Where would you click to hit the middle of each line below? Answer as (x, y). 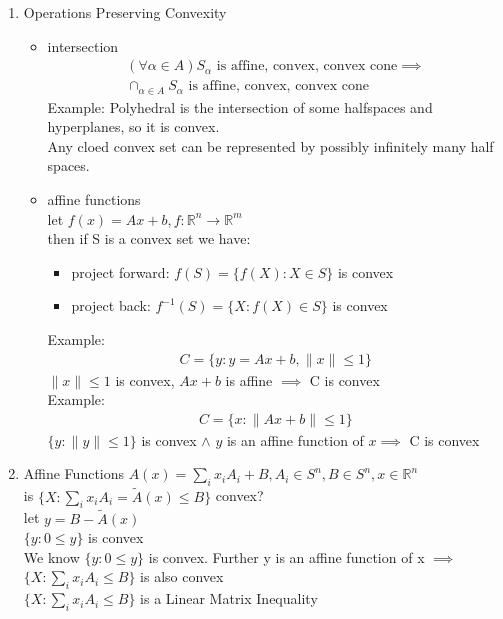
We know (51, 556)
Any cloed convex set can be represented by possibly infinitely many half (270, 145)
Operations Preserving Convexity (125, 12)
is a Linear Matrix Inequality (229, 598)
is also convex (182, 576)
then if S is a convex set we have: (149, 238)
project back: (111, 305)
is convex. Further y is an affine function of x (286, 556)
